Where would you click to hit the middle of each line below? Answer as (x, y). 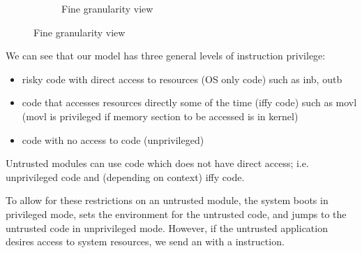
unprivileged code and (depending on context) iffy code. (125, 176)
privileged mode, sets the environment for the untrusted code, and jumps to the (176, 214)
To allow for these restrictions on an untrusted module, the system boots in (167, 200)
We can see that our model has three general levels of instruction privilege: (166, 56)
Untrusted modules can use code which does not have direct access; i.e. (157, 163)
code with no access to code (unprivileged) (113, 139)
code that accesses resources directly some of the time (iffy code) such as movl (189, 102)
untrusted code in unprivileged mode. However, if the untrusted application (167, 227)
